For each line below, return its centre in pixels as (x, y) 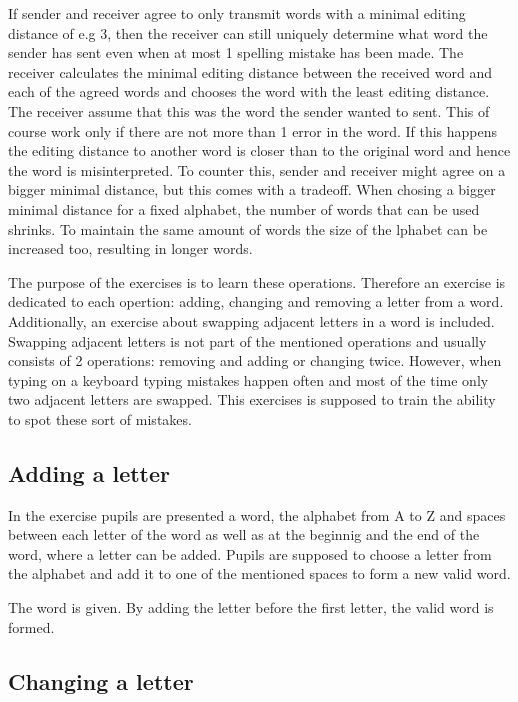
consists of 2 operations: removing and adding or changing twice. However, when (255, 360)
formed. (31, 626)
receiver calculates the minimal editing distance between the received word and (250, 71)
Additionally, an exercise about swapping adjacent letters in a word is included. (251, 320)
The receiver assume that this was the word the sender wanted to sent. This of (249, 110)
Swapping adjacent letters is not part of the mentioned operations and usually (247, 340)
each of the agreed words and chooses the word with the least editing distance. (249, 91)
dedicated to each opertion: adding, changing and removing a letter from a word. (256, 301)
